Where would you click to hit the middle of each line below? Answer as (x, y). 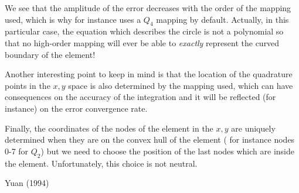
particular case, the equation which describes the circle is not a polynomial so (144, 31)
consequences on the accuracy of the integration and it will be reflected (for (140, 97)
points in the (28, 85)
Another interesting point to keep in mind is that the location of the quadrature (149, 74)
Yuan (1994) (27, 183)
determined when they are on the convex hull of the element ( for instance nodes (150, 139)
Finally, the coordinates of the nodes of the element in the (109, 128)
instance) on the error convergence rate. (76, 108)
